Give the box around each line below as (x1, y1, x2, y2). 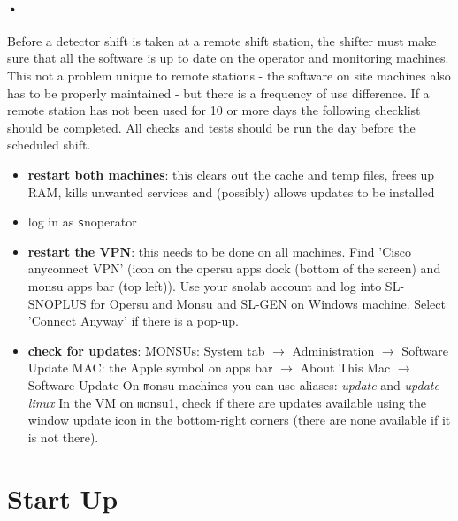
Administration (292, 341, 375, 359)
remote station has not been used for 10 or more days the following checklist (7, 101, 421, 119)
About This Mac (300, 358, 391, 377)
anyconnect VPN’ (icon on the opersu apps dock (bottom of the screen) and (27, 259, 441, 278)
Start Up (7, 479, 118, 516)
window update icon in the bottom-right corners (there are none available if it (27, 410, 451, 429)
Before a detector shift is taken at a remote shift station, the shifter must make (7, 31, 437, 50)
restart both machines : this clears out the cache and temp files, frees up (27, 165, 435, 183)
